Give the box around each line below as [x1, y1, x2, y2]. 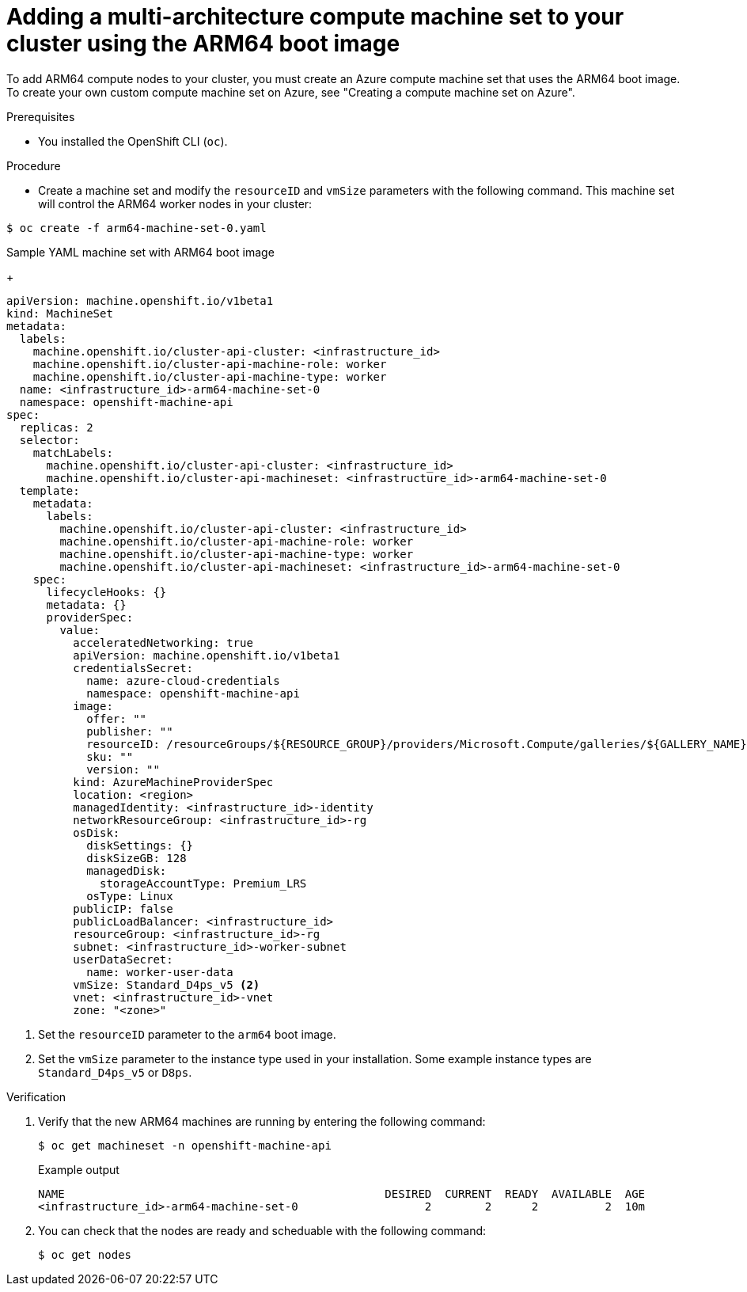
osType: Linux [86, 889, 173, 902]
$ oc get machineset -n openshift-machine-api [38, 1138, 332, 1152]
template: [19, 484, 80, 497]
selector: [19, 433, 80, 446]
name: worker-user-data [86, 965, 233, 978]
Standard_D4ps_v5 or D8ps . [38, 1065, 192, 1079]
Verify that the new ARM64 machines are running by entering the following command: [38, 1114, 486, 1128]
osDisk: [73, 826, 120, 839]
